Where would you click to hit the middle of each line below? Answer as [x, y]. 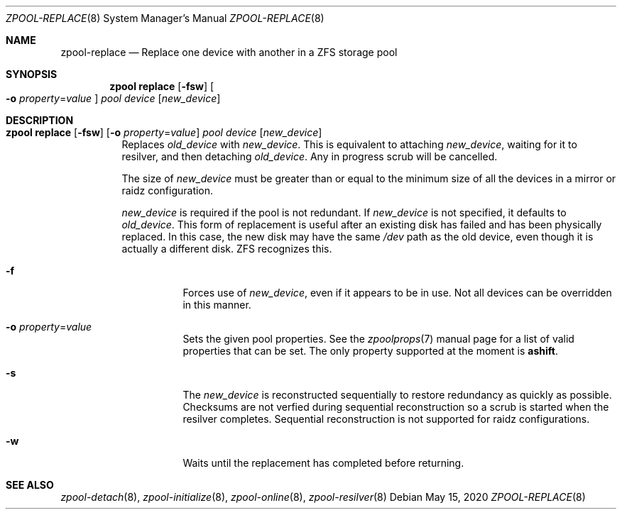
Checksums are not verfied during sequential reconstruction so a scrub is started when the [396, 407]
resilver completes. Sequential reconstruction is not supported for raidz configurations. [386, 419]
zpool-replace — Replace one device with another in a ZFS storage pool [229, 52]
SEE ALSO [30, 485]
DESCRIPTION [40, 120]
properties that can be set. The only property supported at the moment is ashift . [370, 351]
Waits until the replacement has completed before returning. [323, 463]
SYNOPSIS [32, 74]
